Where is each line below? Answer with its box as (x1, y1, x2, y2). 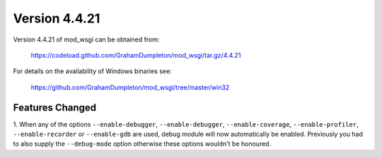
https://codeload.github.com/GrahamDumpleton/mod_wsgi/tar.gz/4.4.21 (30, 51, 241, 59)
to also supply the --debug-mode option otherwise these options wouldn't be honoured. (13, 139, 272, 148)
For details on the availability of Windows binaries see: (13, 67, 173, 75)
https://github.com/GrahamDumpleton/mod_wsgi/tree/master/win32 (30, 83, 230, 92)
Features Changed (13, 101, 97, 113)
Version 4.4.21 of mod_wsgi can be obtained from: (13, 35, 160, 44)
